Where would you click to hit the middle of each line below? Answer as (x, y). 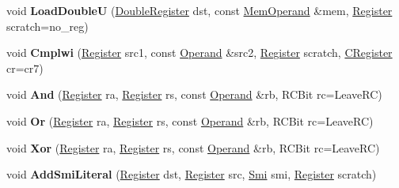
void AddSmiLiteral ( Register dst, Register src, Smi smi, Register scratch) (192, 174)
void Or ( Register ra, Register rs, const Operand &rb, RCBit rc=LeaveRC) (190, 120)
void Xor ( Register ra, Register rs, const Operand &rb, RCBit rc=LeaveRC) (193, 147)
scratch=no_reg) (47, 26)
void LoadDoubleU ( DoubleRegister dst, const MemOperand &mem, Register (199, 10)
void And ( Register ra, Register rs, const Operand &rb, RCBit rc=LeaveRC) (194, 94)
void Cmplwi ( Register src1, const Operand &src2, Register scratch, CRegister (199, 53)
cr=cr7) (25, 68)
